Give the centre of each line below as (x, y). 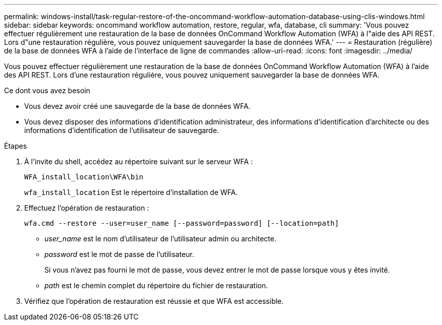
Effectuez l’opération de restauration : (87, 208)
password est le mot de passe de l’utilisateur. (119, 254)
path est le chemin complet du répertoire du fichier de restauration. (156, 285)
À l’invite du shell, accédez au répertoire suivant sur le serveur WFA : (139, 161)
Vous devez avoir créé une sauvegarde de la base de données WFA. (137, 106)
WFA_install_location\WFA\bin (84, 177)
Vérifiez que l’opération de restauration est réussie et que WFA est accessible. (154, 301)
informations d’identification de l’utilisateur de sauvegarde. (122, 130)
